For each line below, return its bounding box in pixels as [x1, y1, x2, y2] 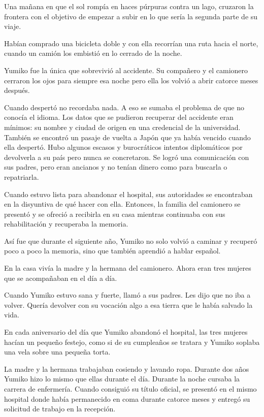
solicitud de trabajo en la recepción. [4, 403, 116, 414]
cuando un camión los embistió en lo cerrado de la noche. [4, 48, 182, 58]
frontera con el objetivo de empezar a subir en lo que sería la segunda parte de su [4, 11, 258, 21]
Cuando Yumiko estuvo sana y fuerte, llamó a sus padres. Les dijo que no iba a [4, 290, 251, 300]
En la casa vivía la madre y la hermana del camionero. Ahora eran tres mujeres [4, 263, 251, 273]
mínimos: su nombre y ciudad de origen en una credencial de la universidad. [4, 121, 241, 132]
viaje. [4, 21, 21, 31]
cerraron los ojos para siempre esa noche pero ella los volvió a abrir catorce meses [4, 75, 258, 85]
